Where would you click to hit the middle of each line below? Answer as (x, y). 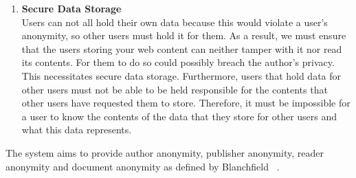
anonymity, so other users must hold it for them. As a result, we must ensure (184, 35)
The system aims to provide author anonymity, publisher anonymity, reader (165, 152)
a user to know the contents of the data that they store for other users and (179, 116)
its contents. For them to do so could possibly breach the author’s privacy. (178, 62)
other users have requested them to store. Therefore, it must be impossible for (186, 103)
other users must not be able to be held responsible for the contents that (175, 89)
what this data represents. (77, 130)
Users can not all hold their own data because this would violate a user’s (175, 22)
